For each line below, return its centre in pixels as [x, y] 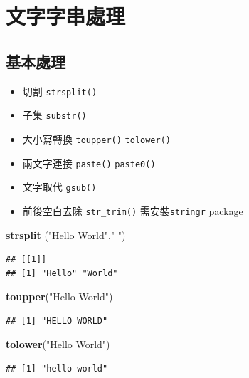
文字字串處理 [66, 16]
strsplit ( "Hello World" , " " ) [66, 235]
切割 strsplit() [60, 91]
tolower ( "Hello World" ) [58, 344]
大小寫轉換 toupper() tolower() [97, 138]
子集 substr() [54, 115]
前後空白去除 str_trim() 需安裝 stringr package [133, 210]
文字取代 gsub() [59, 187]
